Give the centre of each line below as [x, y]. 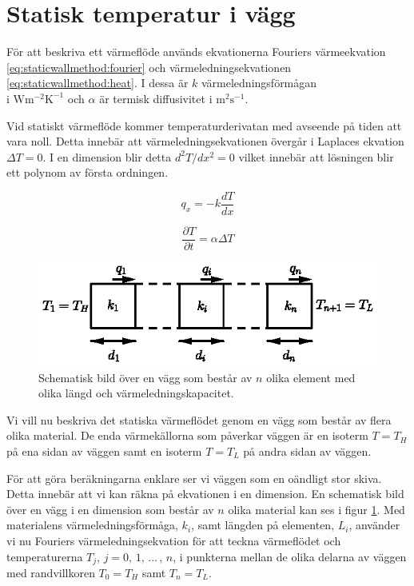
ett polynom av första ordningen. [88, 172]
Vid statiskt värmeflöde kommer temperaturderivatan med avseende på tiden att [204, 125]
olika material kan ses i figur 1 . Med [316, 509]
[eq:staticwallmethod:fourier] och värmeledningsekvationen [149, 67]
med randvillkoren [51, 573]
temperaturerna [45, 556]
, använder [374, 525]
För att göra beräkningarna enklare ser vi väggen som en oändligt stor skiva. [194, 478]
